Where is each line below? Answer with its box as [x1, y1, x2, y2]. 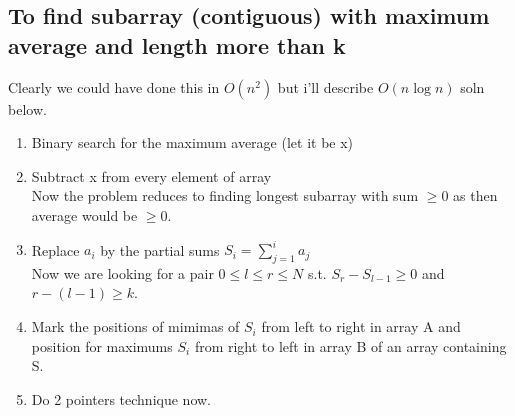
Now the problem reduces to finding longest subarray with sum [31, 185, 419, 206]
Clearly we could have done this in [8, 76, 220, 97]
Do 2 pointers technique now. [31, 388, 211, 409]
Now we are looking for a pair [31, 262, 214, 283]
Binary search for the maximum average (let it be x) [31, 132, 354, 153]
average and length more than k [8, 29, 346, 60]
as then [453, 185, 498, 206]
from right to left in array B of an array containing [194, 335, 507, 356]
